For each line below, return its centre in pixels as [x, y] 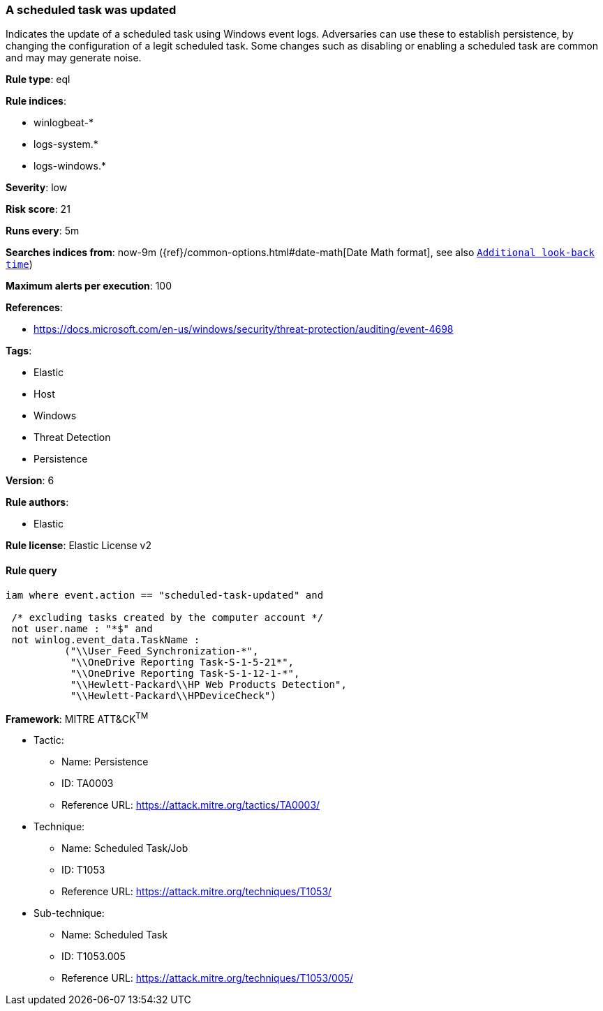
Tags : [19, 351]
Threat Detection [72, 437]
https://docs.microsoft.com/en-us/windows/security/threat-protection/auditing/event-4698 [244, 329]
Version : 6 [30, 481]
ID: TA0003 [88, 784]
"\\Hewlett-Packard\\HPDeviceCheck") [173, 695]
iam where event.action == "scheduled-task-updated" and [165, 595]
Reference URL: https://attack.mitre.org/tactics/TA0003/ [191, 805]
